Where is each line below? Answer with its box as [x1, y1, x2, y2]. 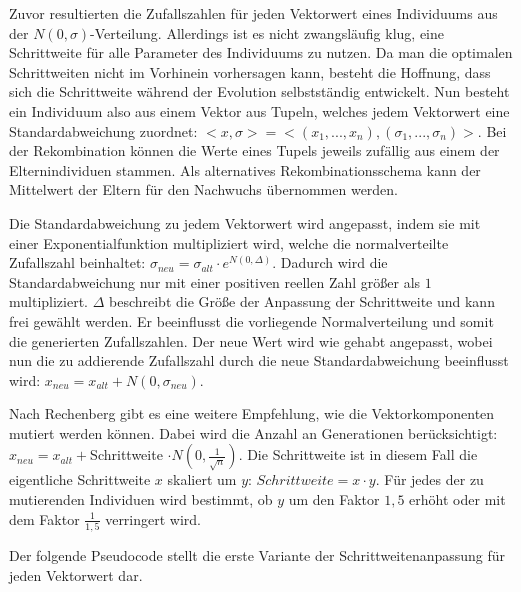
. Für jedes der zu [375, 469, 484, 490]
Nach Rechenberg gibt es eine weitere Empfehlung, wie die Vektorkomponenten [9, 403, 495, 424]
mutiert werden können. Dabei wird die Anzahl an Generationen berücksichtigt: [9, 422, 498, 443]
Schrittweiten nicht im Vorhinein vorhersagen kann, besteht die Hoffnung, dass [9, 61, 491, 82]
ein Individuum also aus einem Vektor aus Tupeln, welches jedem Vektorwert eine [9, 100, 510, 121]
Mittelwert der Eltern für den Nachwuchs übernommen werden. [9, 179, 399, 200]
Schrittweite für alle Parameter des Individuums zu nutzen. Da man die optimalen [9, 42, 513, 63]
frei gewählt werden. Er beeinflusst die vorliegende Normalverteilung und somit [9, 310, 494, 331]
